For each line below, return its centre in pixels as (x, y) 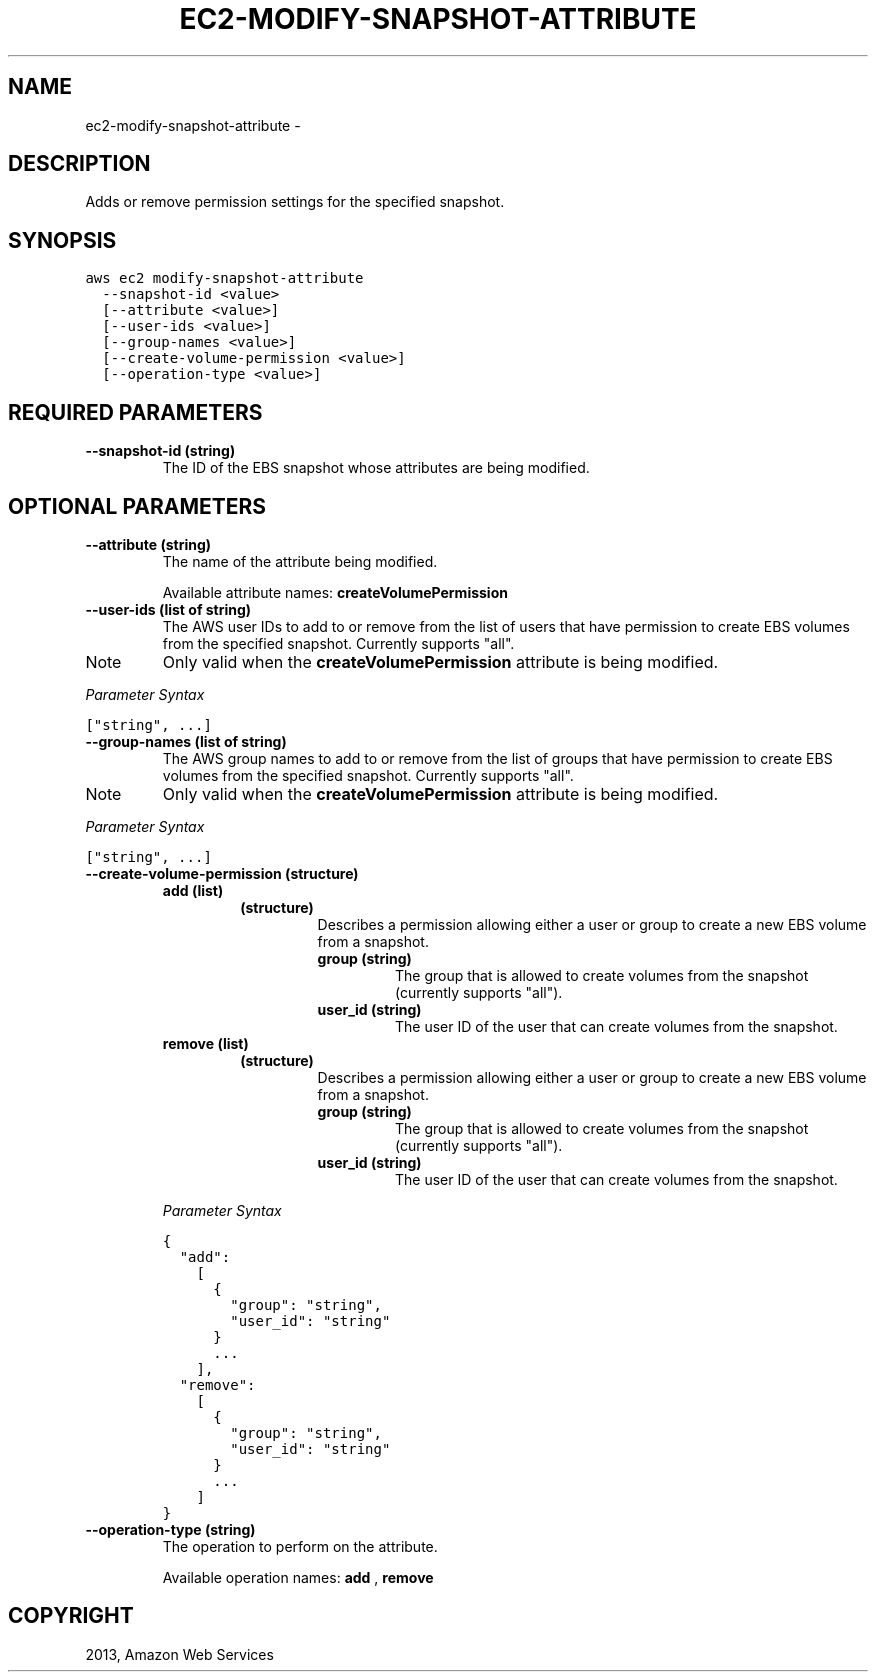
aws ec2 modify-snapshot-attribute (224, 278)
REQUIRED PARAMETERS (135, 412)
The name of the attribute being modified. (300, 561)
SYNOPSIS (62, 240)
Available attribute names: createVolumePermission (335, 592)
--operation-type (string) (170, 1529)
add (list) (193, 890)
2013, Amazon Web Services (179, 1654)
